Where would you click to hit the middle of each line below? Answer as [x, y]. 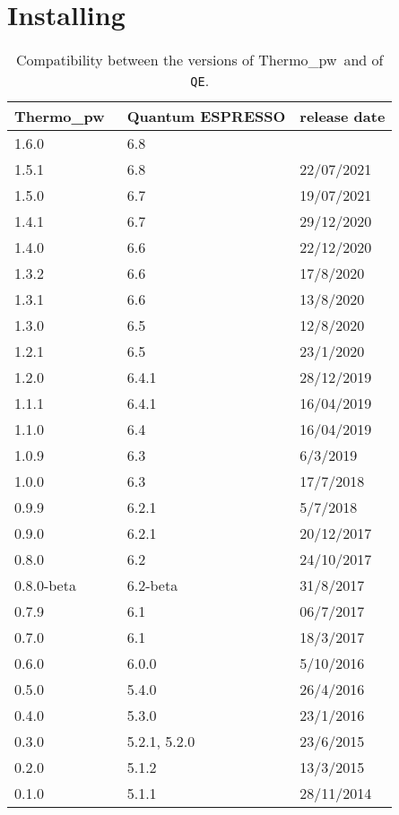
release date [343, 117]
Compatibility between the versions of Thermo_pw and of [199, 60]
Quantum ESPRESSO [206, 117]
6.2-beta [152, 585]
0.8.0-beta [45, 585]
